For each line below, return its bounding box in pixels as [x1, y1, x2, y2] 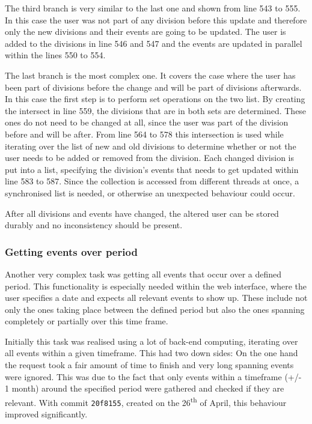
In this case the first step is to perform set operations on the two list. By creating [5, 92, 305, 105]
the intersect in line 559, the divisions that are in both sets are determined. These [5, 104, 307, 117]
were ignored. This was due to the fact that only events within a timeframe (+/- [5, 370, 302, 383]
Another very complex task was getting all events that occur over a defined [5, 267, 282, 280]
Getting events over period [5, 244, 138, 259]
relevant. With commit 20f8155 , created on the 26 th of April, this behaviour [5, 394, 287, 408]
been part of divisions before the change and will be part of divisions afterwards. [5, 80, 302, 93]
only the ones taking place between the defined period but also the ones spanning [5, 303, 305, 315]
